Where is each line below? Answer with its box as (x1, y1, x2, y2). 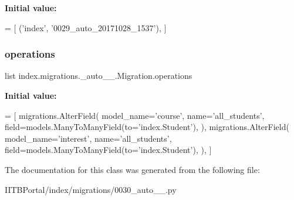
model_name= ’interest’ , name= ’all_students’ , (5, 132, 172, 144)
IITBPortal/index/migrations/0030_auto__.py (5, 183, 177, 195)
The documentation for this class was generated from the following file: (5, 163, 260, 175)
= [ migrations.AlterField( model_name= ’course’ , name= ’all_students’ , (5, 109, 265, 121)
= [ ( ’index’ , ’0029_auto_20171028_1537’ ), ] (5, 21, 167, 34)
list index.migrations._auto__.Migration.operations (5, 69, 192, 82)
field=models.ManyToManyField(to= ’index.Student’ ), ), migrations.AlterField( (5, 121, 289, 133)
